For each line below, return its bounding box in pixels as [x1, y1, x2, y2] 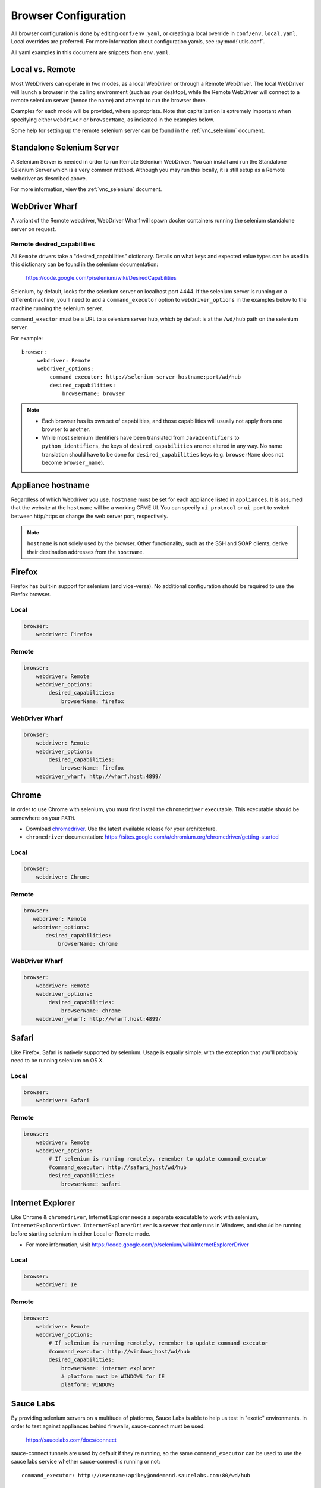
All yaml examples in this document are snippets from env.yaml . [11, 49, 171, 56]
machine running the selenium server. [11, 304, 103, 312]
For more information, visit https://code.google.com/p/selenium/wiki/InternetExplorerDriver [26, 1241, 249, 1248]
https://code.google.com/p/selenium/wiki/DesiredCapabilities [26, 274, 177, 282]
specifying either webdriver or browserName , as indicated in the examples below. [11, 116, 215, 123]
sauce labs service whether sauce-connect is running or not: [11, 1458, 160, 1465]
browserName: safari [61, 1180, 121, 1187]
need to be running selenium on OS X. [11, 1057, 104, 1064]
